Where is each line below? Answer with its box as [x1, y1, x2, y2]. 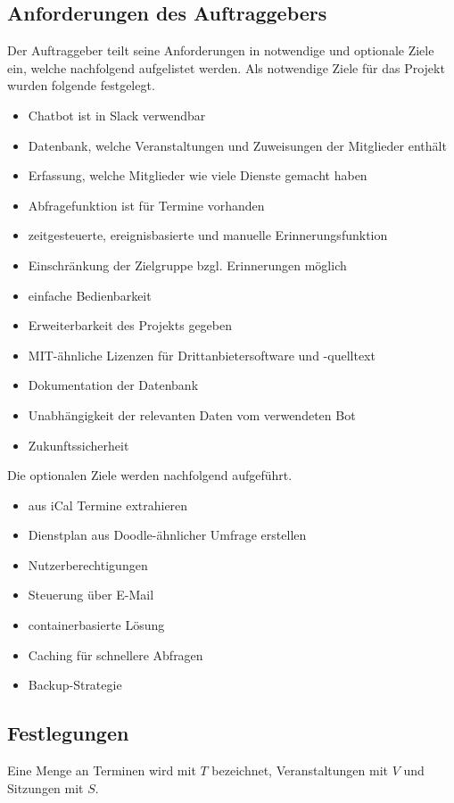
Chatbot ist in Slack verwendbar [28, 105, 206, 124]
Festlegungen [7, 719, 129, 747]
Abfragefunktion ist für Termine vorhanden [28, 195, 265, 214]
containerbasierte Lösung [28, 616, 165, 634]
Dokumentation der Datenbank [28, 376, 199, 394]
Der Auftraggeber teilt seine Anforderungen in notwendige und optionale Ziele [7, 41, 434, 60]
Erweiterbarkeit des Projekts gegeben [28, 316, 232, 335]
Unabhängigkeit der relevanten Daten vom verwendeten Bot [28, 405, 356, 424]
